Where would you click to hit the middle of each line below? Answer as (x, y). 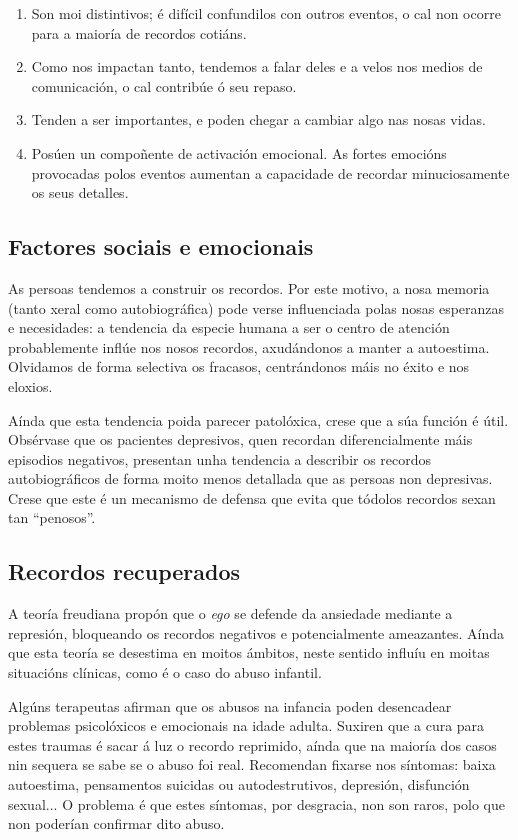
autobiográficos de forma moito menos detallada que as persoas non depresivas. (250, 478)
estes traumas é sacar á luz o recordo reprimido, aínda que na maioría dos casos (252, 744)
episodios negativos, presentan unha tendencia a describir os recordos (220, 458)
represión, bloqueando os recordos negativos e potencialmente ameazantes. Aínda (256, 632)
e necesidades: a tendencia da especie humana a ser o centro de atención (229, 327)
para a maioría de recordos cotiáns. (139, 32)
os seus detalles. (80, 192)
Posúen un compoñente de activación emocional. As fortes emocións (239, 152)
